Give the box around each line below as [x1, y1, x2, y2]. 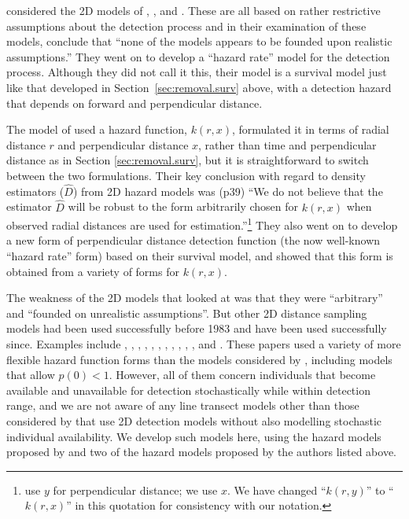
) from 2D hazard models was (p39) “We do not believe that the [72, 182, 383, 199]
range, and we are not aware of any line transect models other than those [6, 397, 359, 414]
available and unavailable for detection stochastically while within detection [6, 381, 370, 398]
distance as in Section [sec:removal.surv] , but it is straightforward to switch [6, 152, 369, 168]
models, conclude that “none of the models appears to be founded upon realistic [6, 33, 392, 50]
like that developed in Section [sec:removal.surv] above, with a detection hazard [6, 79, 392, 95]
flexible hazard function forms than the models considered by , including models [6, 351, 392, 367]
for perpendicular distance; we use [53, 481, 218, 498]
